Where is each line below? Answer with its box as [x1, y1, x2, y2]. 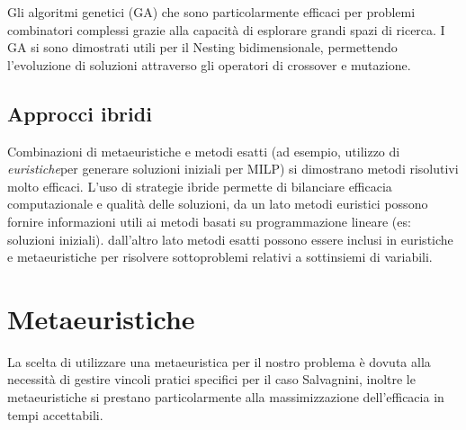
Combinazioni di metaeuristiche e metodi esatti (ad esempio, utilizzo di [7, 141, 400, 160]
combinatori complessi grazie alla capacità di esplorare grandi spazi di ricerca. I [7, 20, 445, 39]
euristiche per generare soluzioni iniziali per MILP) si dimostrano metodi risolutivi [7, 159, 459, 178]
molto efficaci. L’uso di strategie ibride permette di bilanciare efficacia [7, 176, 392, 195]
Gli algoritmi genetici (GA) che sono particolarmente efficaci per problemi [7, 3, 416, 21]
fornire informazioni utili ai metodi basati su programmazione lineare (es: [7, 211, 411, 230]
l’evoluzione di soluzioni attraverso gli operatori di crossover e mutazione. [7, 55, 411, 74]
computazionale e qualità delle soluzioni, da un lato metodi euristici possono [7, 194, 428, 213]
